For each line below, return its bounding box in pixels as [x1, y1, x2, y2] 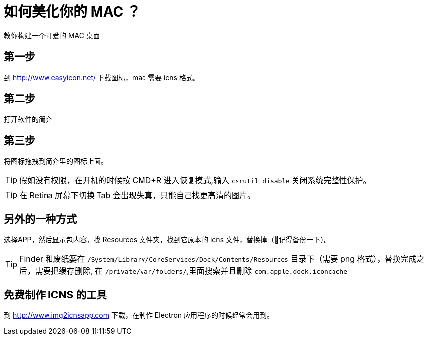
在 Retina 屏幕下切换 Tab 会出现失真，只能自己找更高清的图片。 [19, 190, 255, 201]
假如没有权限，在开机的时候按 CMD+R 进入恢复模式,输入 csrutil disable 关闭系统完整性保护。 [19, 175, 371, 186]
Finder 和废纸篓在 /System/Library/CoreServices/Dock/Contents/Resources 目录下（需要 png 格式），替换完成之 [19, 254, 425, 264]
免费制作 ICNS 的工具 [4, 288, 107, 301]
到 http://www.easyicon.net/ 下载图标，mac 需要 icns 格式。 [4, 73, 200, 82]
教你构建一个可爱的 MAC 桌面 [4, 31, 100, 40]
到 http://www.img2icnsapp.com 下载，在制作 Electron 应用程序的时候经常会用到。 [4, 310, 274, 319]
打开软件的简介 [4, 115, 52, 124]
